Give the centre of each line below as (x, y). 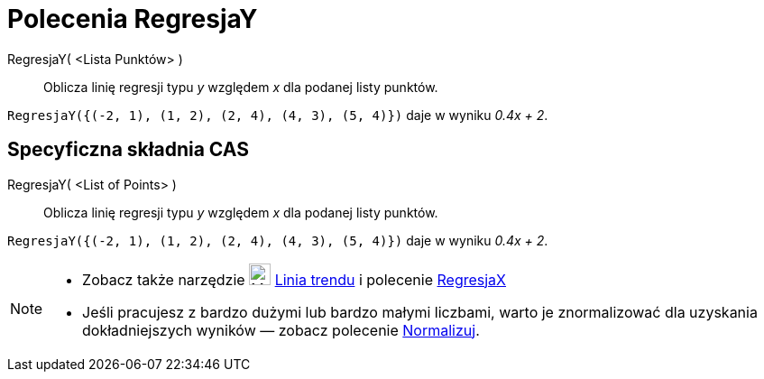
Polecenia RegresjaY (133, 19)
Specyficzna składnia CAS (128, 150)
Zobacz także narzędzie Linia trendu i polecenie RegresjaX (295, 279)
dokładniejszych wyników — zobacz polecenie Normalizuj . (281, 330)
